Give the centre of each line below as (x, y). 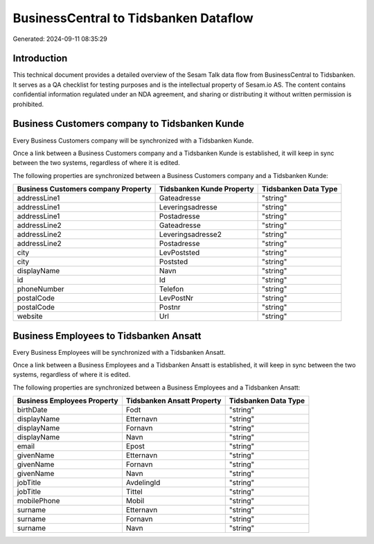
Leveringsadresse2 (190, 234)
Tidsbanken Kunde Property (206, 189)
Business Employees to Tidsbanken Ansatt (107, 336)
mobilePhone (38, 501)
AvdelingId (143, 483)
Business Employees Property (68, 401)
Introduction (40, 59)
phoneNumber (41, 289)
